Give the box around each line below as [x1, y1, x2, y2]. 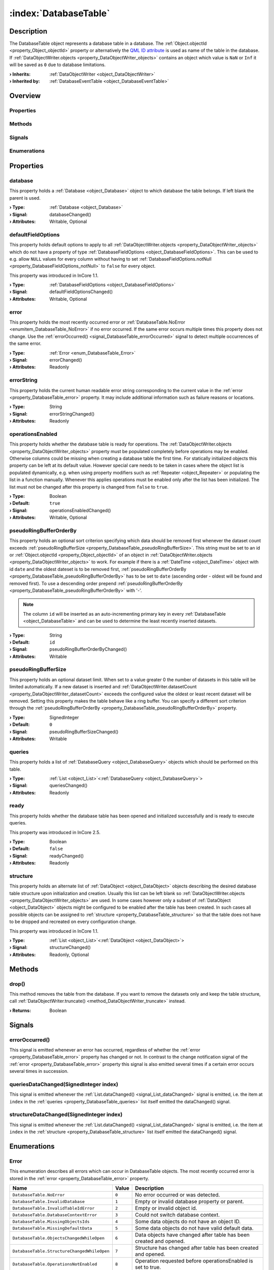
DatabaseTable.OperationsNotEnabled [12, 1261, 97, 1267]
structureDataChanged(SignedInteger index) [9, 1111, 123, 1118]
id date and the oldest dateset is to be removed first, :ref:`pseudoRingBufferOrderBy [9, 566, 187, 572]
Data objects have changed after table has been [135, 1231, 250, 1239]
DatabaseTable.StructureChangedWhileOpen [12, 1248, 110, 1254]
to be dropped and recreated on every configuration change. [9, 918, 136, 925]
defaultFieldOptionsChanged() [49, 289, 113, 295]
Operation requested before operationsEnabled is [135, 1257, 253, 1264]
